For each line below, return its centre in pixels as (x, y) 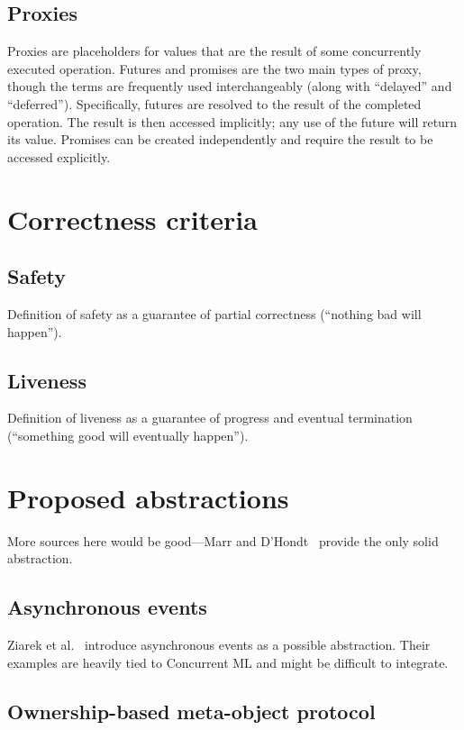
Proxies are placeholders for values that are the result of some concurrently (214, 51)
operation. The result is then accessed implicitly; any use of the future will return (232, 121)
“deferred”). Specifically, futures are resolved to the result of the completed (214, 103)
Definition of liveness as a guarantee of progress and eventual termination (210, 418)
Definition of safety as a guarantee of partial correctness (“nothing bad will (214, 313)
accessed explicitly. (59, 156)
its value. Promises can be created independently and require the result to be (220, 139)
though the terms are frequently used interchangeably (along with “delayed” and (230, 86)
